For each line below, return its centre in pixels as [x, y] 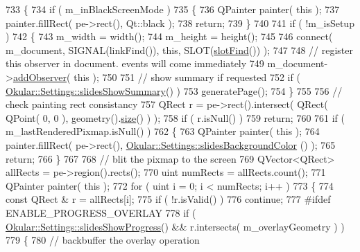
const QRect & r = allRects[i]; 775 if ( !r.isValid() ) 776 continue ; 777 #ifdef [168, 199]
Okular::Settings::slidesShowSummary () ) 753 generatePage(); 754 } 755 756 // [174, 90]
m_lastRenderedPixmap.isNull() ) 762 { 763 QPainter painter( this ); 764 [163, 131]
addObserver [40, 76]
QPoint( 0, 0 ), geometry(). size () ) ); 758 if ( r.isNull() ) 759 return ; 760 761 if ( [175, 117]
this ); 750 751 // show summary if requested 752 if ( [187, 76]
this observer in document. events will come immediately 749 [135, 63]
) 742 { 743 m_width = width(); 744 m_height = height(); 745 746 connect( [169, 36]
